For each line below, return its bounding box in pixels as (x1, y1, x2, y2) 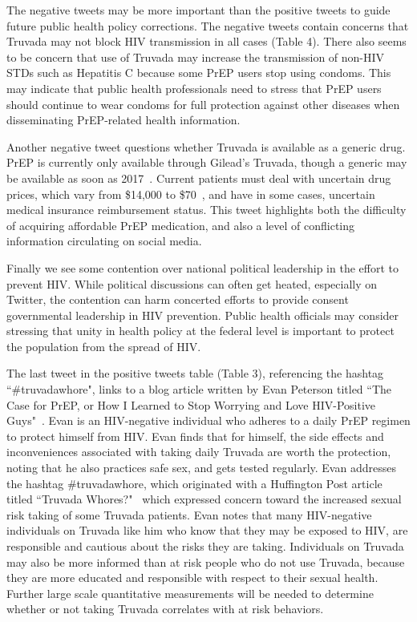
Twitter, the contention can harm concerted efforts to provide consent (6, 291, 349, 308)
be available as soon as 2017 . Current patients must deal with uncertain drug (6, 169, 391, 186)
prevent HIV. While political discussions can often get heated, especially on (6, 275, 378, 292)
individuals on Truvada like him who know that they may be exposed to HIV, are (6, 522, 408, 539)
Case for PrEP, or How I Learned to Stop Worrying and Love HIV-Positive (6, 396, 376, 413)
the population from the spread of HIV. (6, 337, 201, 354)
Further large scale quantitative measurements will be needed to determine (6, 584, 374, 601)
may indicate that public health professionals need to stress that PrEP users (6, 79, 382, 96)
